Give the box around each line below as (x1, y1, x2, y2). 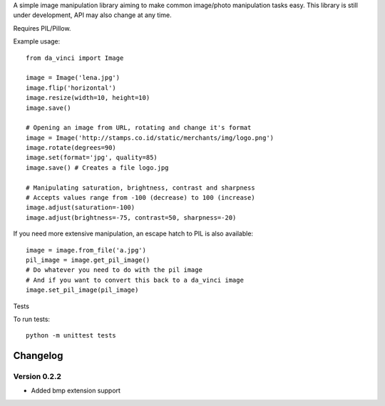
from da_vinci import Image (26, 54, 124, 62)
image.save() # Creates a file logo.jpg (26, 163, 169, 171)
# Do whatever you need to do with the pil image (26, 266, 203, 274)
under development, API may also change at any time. (13, 11, 172, 19)
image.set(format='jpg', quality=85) (26, 153, 158, 162)
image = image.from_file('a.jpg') (26, 246, 146, 254)
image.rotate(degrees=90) (26, 143, 117, 152)
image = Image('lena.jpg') (26, 73, 120, 82)
